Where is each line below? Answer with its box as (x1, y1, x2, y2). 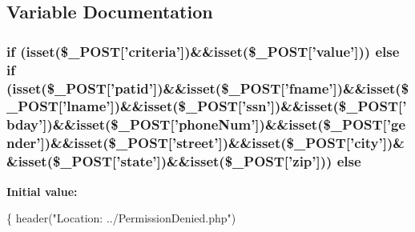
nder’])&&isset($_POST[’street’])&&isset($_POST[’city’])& (6, 133, 405, 153)
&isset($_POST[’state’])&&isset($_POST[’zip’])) (6, 151, 332, 171)
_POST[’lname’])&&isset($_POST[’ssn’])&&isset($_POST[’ (6, 96, 407, 116)
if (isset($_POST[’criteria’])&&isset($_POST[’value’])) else (6, 41, 400, 61)
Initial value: (6, 182, 78, 199)
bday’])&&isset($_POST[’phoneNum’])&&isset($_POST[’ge (6, 114, 406, 134)
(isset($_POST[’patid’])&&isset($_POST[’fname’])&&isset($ (6, 78, 409, 98)
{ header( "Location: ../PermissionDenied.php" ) (6, 210, 236, 226)
